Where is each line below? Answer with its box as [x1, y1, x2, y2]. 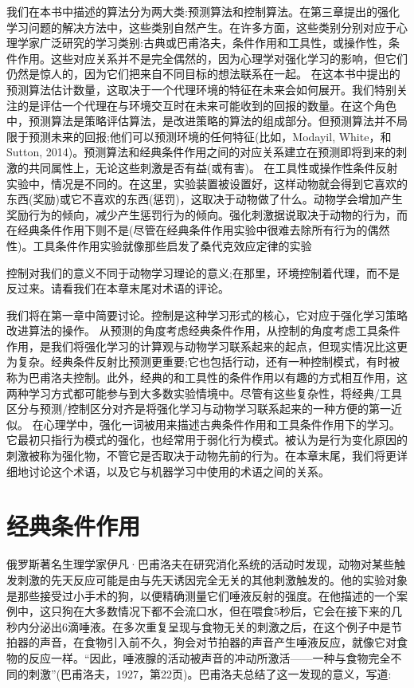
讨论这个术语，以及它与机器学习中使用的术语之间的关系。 [28, 462, 330, 479]
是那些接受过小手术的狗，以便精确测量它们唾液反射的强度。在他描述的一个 [6, 587, 396, 603]
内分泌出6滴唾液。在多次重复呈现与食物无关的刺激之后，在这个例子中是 [17, 618, 391, 635]
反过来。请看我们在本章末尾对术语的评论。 [6, 280, 229, 297]
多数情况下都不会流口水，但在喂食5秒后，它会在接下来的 [95, 603, 391, 619]
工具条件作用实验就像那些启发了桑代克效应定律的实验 [33, 237, 312, 254]
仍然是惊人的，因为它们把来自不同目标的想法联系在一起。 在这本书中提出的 [6, 65, 400, 82]
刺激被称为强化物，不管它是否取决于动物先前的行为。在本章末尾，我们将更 [6, 447, 396, 464]
